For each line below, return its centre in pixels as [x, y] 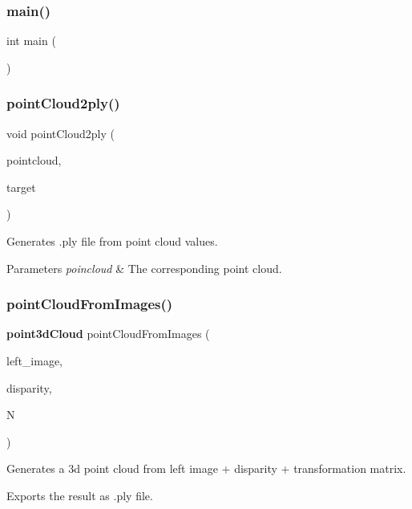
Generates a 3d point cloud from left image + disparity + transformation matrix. [206, 468]
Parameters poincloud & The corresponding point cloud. [144, 268]
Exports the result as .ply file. [80, 495]
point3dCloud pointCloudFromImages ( [108, 334]
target [21, 187]
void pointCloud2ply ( [61, 133]
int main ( [31, 41]
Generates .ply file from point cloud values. [112, 241]
